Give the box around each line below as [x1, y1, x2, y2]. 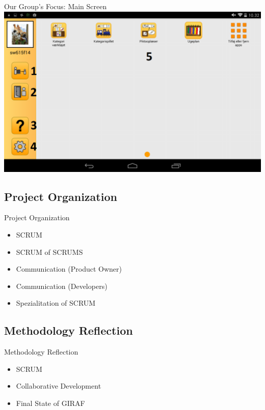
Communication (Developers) [16, 280, 108, 291]
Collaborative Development [16, 380, 101, 391]
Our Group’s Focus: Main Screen [4, 1, 107, 11]
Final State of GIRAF [16, 397, 85, 408]
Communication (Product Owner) [16, 263, 122, 274]
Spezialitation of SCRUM [16, 298, 96, 308]
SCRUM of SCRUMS [16, 246, 83, 257]
